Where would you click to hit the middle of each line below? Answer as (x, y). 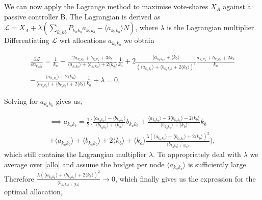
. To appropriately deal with (197, 154)
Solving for (21, 101)
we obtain (139, 40)
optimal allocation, (33, 191)
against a (237, 6)
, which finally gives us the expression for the (185, 178)
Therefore (19, 178)
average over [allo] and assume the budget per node (84, 164)
